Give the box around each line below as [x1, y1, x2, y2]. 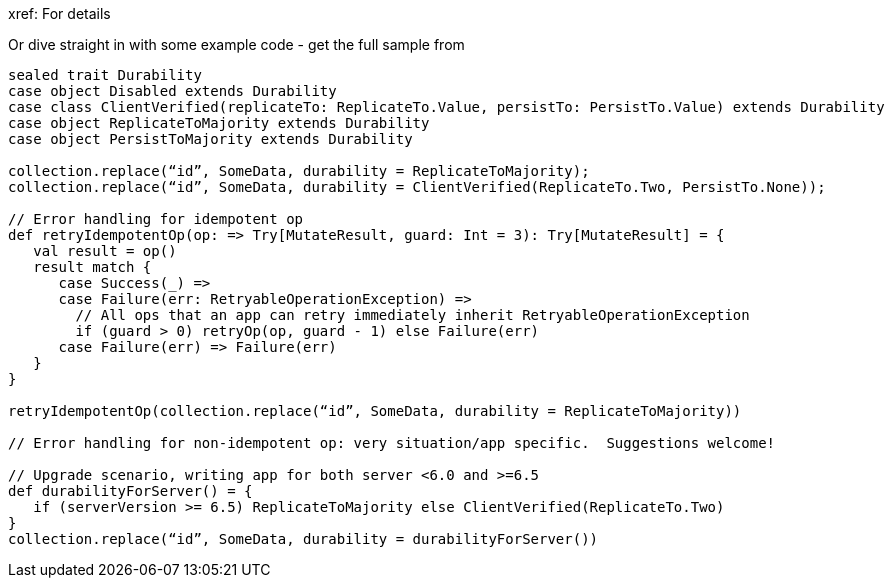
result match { [33, 259, 152, 275]
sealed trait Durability [8, 67, 202, 83]
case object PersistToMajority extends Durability [8, 131, 413, 147]
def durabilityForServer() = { [8, 483, 253, 499]
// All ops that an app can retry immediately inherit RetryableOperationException [75, 307, 750, 323]
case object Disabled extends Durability [8, 83, 337, 99]
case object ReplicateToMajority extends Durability [8, 115, 430, 131]
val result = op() [33, 243, 177, 259]
